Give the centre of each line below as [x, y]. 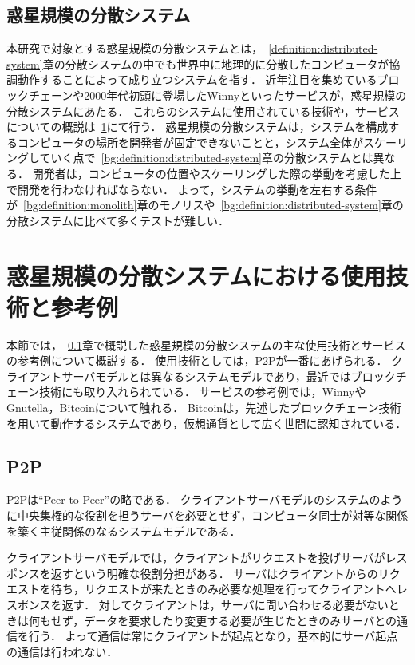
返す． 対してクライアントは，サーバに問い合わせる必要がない [225, 604]
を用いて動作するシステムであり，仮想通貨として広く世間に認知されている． [207, 423]
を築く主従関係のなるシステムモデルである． [124, 530]
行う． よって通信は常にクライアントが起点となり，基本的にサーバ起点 [213, 636]
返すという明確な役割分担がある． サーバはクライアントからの [214, 573]
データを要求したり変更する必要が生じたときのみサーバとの [241, 620]
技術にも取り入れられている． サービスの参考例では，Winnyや [203, 392]
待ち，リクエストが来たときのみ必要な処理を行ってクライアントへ [223, 589]
